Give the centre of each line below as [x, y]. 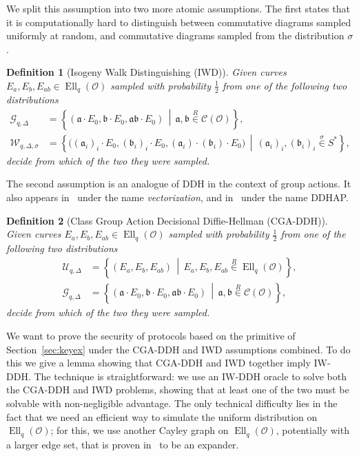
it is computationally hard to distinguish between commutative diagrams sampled [179, 22]
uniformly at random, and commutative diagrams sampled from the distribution [175, 35]
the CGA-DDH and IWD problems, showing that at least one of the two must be [178, 390]
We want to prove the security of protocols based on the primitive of [151, 336]
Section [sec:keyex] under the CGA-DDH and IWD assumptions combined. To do [178, 349]
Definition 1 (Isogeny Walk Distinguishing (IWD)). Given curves [146, 72]
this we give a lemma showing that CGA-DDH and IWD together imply [158, 363]
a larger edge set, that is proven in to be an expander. [123, 444]
